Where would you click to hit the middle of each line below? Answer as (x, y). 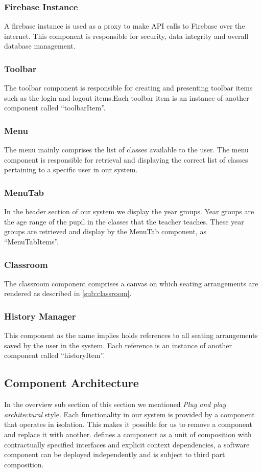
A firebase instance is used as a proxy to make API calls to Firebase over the (125, 26)
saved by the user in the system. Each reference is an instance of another (118, 345)
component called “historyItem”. (55, 355)
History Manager (40, 316)
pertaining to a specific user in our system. (71, 170)
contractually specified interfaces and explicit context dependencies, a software (127, 444)
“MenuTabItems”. (32, 241)
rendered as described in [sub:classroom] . (68, 293)
